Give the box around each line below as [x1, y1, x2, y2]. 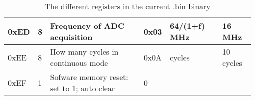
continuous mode [50, 57, 108, 68]
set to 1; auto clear [50, 82, 115, 94]
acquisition [50, 31, 93, 42]
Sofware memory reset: [50, 71, 128, 82]
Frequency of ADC [50, 20, 125, 31]
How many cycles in [50, 46, 119, 57]
